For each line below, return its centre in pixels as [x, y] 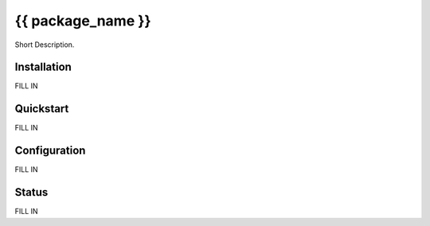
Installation [43, 67]
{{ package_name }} [83, 21]
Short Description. [45, 45]
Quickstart [42, 109]
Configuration [50, 151]
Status [31, 192]
